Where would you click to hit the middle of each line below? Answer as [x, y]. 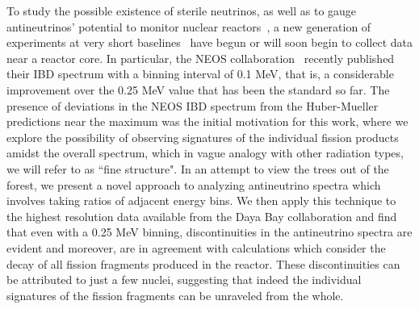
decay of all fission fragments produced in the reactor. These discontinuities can [203, 263]
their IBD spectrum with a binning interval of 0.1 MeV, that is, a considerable [200, 74]
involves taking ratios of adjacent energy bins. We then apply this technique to [201, 200]
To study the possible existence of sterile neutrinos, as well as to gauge [182, 10]
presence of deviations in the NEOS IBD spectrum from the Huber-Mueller [193, 105]
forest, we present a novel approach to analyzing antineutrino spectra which [194, 184]
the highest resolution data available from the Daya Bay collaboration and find [202, 216]
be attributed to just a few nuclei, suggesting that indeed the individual [184, 280]
